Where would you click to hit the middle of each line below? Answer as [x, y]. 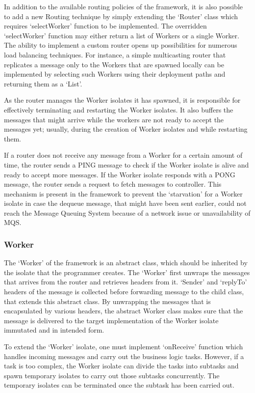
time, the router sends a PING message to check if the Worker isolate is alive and [127, 164]
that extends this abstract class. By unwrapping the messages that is [107, 301]
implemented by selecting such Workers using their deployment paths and [115, 74]
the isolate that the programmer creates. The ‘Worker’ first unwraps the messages [127, 272]
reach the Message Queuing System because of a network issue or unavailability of [127, 212]
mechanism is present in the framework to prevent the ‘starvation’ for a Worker [123, 193]
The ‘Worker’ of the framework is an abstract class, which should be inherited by [126, 263]
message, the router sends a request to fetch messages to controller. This [113, 184]
